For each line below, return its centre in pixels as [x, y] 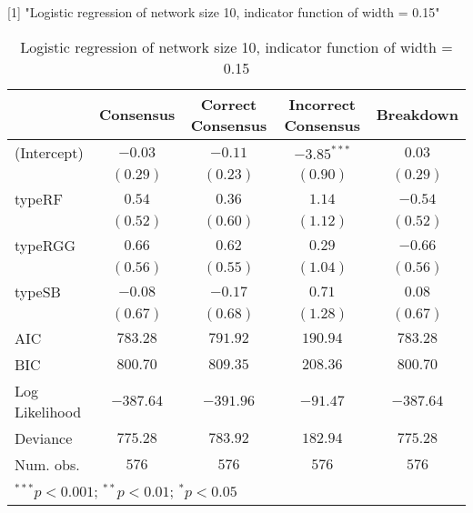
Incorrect [322, 104]
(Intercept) [49, 152]
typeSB [38, 291]
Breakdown [417, 115]
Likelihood [48, 411]
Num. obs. [47, 464]
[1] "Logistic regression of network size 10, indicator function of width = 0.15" [224, 12]
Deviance [44, 438]
